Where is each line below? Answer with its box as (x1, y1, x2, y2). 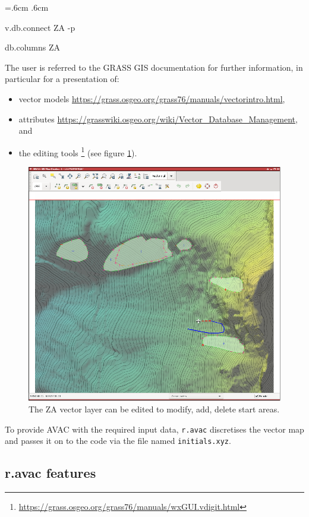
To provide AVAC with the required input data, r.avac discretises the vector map (5, 423, 304, 435)
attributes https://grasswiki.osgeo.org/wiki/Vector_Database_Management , (18, 112, 298, 125)
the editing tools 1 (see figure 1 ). (18, 144, 137, 159)
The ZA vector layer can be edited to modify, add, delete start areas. (29, 403, 280, 415)
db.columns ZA (5, 41, 61, 53)
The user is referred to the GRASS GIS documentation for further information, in (5, 61, 303, 73)
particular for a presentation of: (5, 72, 119, 85)
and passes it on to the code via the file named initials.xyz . (5, 434, 231, 447)
